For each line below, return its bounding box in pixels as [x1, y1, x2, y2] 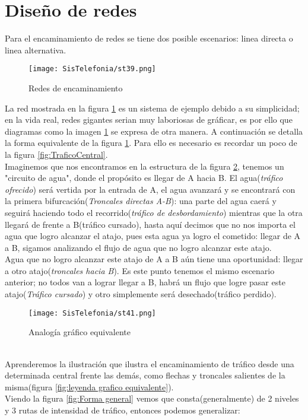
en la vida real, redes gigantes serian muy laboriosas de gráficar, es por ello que [5, 113, 293, 126]
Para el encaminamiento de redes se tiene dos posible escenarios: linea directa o [5, 32, 293, 44]
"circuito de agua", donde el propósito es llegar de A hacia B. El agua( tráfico [5, 171, 283, 184]
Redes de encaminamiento [28, 81, 123, 94]
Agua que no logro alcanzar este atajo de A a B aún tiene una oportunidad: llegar [5, 253, 303, 265]
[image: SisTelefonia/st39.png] [28, 65, 156, 74]
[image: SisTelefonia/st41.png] [28, 308, 156, 317]
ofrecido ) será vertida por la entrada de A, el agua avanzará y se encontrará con [5, 183, 296, 195]
